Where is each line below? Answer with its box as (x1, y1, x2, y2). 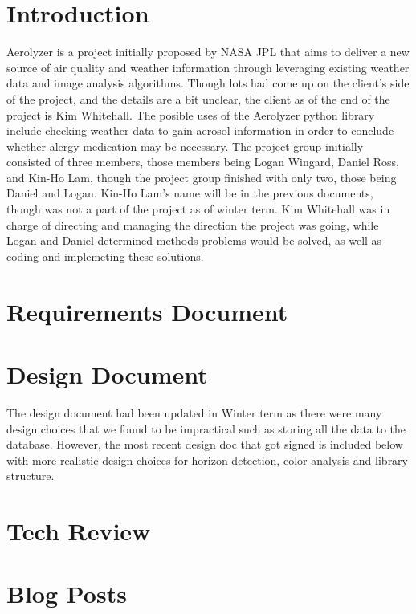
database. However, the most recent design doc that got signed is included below (6, 436, 403, 453)
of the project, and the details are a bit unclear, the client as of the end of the (6, 90, 390, 107)
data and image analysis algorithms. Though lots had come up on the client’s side (6, 75, 410, 91)
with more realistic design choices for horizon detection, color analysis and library (6, 451, 408, 468)
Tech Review (6, 514, 151, 547)
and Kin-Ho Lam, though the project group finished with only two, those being (6, 169, 397, 185)
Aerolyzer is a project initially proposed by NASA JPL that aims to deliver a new (6, 43, 410, 60)
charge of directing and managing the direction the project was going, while (6, 216, 379, 233)
